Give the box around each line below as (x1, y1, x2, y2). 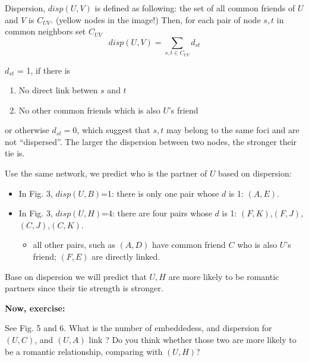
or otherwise (5, 124, 49, 136)
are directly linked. (92, 250, 160, 263)
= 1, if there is (17, 64, 71, 76)
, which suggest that (77, 124, 150, 136)
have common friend (152, 238, 226, 251)
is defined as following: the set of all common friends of (94, 2, 295, 14)
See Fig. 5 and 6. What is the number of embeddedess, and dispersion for (5, 322, 272, 334)
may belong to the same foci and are (166, 124, 299, 136)
